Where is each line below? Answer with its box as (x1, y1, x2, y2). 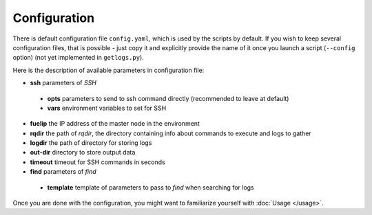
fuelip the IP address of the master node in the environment (30, 120, 200, 128)
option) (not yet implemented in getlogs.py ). (12, 54, 144, 62)
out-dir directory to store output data (30, 148, 136, 157)
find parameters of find (30, 168, 96, 176)
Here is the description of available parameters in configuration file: (12, 66, 205, 74)
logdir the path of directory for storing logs (30, 139, 152, 147)
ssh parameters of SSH (30, 79, 96, 87)
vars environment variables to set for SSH (47, 104, 167, 112)
